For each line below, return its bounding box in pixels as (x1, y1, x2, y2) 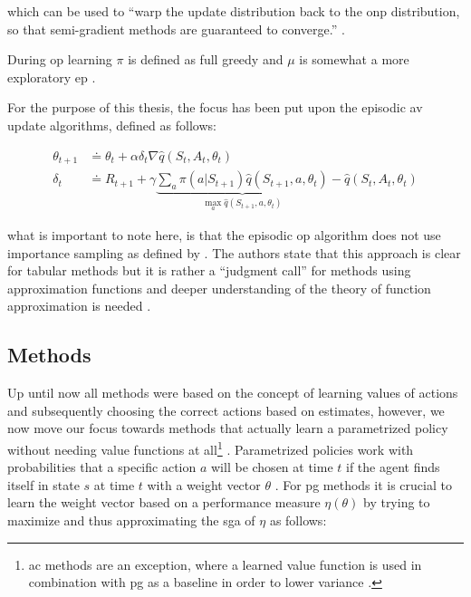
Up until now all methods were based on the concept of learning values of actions (7, 383, 458, 402)
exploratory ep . (7, 67, 96, 86)
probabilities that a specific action (7, 457, 197, 477)
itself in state (7, 475, 80, 494)
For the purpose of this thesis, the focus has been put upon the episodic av (7, 98, 423, 117)
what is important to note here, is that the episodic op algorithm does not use (7, 226, 441, 245)
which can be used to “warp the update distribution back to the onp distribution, (7, 2, 460, 20)
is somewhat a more (299, 50, 409, 69)
